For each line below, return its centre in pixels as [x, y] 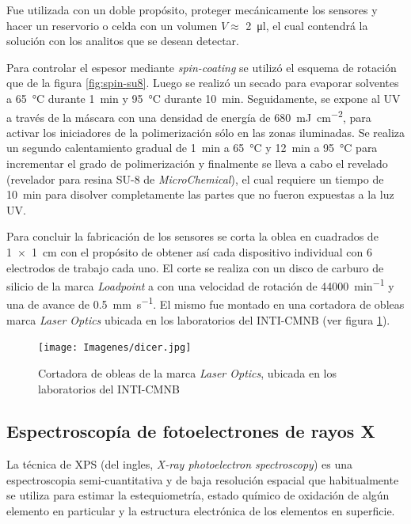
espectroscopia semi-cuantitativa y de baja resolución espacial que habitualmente [203, 479]
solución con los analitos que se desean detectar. [123, 41]
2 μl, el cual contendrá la [307, 25]
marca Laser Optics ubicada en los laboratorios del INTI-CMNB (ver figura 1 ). [198, 319]
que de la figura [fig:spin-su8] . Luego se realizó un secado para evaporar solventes [203, 83]
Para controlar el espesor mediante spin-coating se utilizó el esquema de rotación [202, 67]
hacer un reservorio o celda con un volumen [112, 25]
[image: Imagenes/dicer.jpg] [115, 348]
